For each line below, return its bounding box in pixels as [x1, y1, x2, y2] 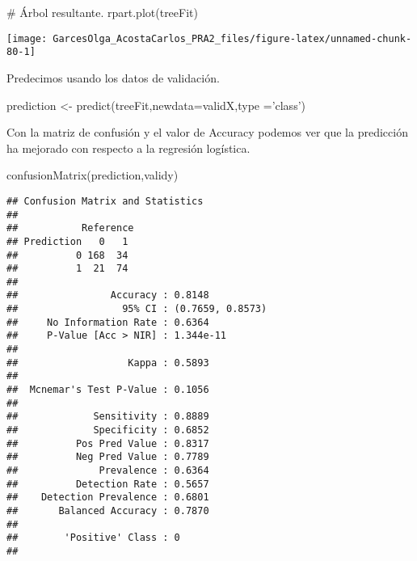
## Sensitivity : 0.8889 [6, 411, 209, 423]
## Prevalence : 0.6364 [6, 465, 209, 476]
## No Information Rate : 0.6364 [6, 316, 209, 328]
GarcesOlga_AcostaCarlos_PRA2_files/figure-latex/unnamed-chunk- [53, 32, 412, 44]
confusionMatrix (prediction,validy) [6, 167, 179, 183]
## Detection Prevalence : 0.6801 [6, 491, 209, 504]
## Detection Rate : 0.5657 [6, 478, 209, 490]
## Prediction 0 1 [6, 235, 128, 247]
